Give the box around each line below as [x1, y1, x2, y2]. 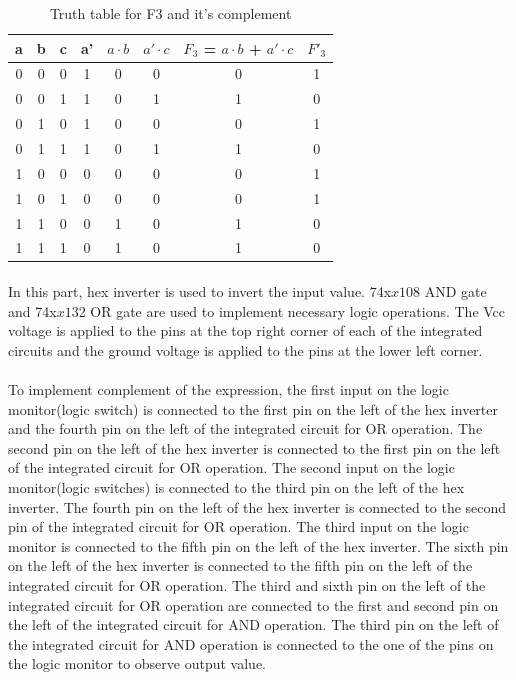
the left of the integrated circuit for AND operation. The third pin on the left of [8, 614, 499, 635]
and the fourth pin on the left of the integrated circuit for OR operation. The [8, 418, 483, 439]
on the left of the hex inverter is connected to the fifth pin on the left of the [8, 555, 473, 576]
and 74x [8, 300, 57, 321]
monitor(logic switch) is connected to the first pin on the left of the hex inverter [8, 398, 498, 419]
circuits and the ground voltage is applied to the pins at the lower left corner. [8, 339, 483, 360]
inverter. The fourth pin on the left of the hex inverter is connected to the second [8, 496, 507, 517]
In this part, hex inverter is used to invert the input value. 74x [8, 281, 392, 302]
